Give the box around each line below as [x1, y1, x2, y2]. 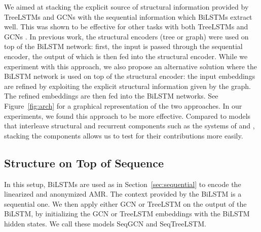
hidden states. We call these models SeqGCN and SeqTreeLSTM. [4, 218, 206, 228]
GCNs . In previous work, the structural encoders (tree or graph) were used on [4, 31, 249, 41]
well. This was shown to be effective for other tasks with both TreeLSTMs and [4, 21, 248, 32]
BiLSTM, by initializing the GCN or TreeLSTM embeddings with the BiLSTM [4, 208, 250, 219]
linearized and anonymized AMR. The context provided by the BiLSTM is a [4, 189, 242, 199]
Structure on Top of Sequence [4, 155, 164, 170]
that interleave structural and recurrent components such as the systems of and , [4, 120, 255, 131]
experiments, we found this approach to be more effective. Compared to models [4, 110, 251, 121]
